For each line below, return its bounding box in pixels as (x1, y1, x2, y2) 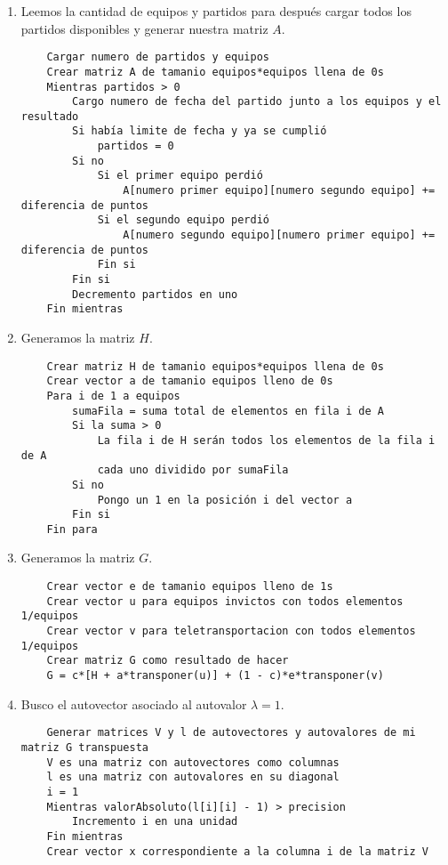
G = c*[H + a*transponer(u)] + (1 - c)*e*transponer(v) (46, 669, 384, 682)
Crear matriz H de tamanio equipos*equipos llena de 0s (46, 360, 384, 373)
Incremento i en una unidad (72, 815, 238, 829)
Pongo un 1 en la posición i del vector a (97, 493, 353, 506)
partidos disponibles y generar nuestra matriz (20, 19, 268, 37)
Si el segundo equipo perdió (97, 214, 269, 227)
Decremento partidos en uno (72, 287, 238, 301)
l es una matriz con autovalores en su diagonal (46, 771, 340, 784)
